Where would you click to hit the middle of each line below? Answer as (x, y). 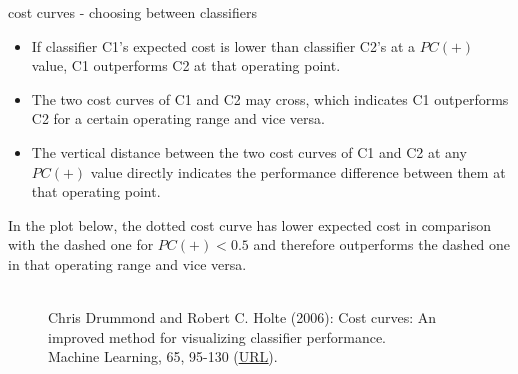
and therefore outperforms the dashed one (382, 244)
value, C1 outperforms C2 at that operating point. (186, 65)
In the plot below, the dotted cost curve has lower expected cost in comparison (249, 224)
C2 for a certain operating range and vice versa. (178, 118)
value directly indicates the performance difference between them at (298, 171)
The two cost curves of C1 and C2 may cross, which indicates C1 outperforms (270, 98)
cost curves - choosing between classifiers (132, 12)
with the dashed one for (81, 244)
